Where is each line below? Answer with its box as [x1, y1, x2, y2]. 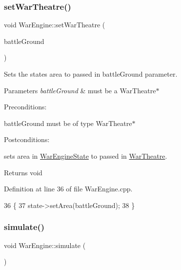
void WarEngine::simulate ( [4, 240, 86, 250]
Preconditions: [4, 102, 47, 112]
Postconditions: [4, 134, 50, 145]
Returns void [4, 167, 42, 177]
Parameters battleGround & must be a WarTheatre [4, 85, 156, 95]
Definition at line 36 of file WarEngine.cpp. [4, 184, 133, 194]
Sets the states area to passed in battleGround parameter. [4, 69, 178, 79]
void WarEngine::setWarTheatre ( [4, 20, 105, 30]
